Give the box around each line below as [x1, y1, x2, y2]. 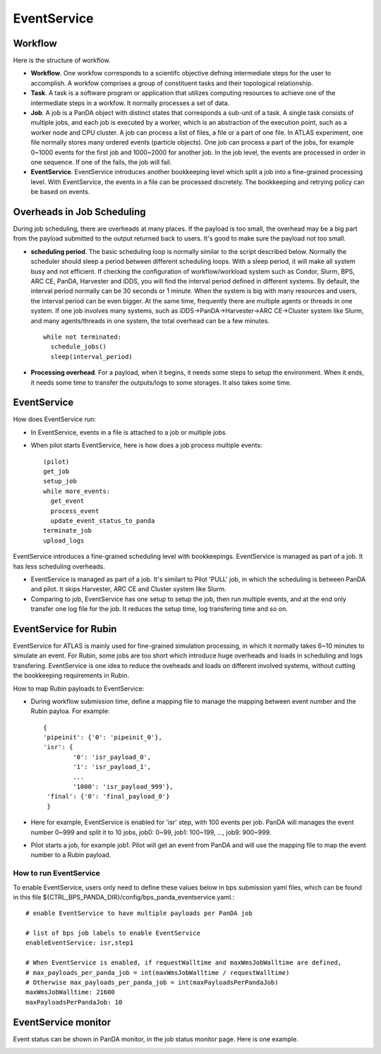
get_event [50, 497, 85, 505]
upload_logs [43, 536, 85, 545]
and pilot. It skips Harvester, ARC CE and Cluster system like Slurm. [30, 585, 226, 593]
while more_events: [43, 487, 111, 495]
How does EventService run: [13, 415, 97, 423]
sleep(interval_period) [50, 353, 133, 361]
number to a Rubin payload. [30, 851, 111, 859]
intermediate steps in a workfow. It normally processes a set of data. [30, 99, 230, 107]
